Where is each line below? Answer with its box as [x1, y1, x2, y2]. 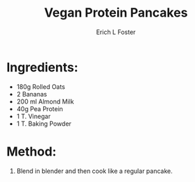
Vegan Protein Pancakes [44, 5, 188, 21]
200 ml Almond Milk [16, 97, 74, 106]
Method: [6, 144, 57, 159]
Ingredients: [6, 59, 78, 75]
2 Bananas [16, 90, 47, 98]
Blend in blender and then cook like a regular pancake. [16, 167, 173, 175]
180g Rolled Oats [16, 82, 65, 91]
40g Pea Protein [16, 104, 63, 113]
